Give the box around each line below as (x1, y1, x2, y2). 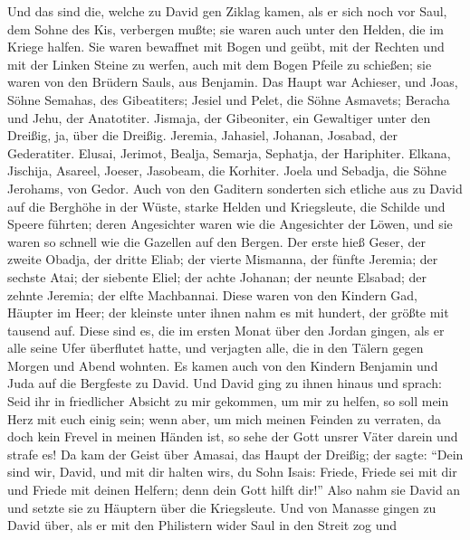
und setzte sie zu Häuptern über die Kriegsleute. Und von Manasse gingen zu (7, 497, 436, 516)
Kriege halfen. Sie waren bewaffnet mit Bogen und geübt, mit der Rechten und (7, 37, 445, 56)
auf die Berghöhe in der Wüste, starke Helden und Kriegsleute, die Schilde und (7, 196, 446, 215)
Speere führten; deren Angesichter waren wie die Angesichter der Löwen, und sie (7, 214, 453, 233)
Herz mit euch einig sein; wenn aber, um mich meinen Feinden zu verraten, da (7, 409, 442, 428)
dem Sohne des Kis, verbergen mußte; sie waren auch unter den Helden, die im (7, 19, 444, 38)
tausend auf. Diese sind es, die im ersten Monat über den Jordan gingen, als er (7, 320, 445, 339)
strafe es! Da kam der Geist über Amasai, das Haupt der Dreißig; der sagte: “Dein (7, 444, 464, 463)
